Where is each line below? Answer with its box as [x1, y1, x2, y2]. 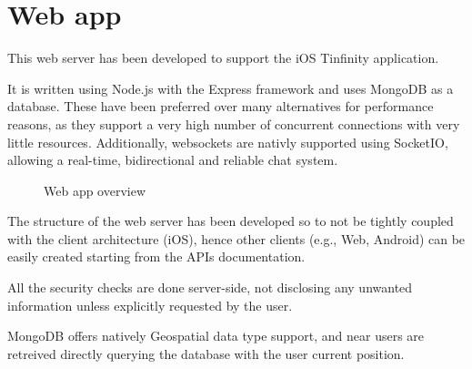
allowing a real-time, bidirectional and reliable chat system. [7, 150, 338, 169]
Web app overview [44, 180, 146, 200]
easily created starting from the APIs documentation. [7, 247, 306, 266]
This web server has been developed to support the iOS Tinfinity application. [7, 48, 439, 67]
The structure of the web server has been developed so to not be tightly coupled [7, 211, 454, 231]
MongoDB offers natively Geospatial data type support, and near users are [7, 326, 425, 345]
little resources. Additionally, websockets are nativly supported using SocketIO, [7, 132, 448, 151]
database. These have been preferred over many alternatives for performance [7, 97, 434, 116]
